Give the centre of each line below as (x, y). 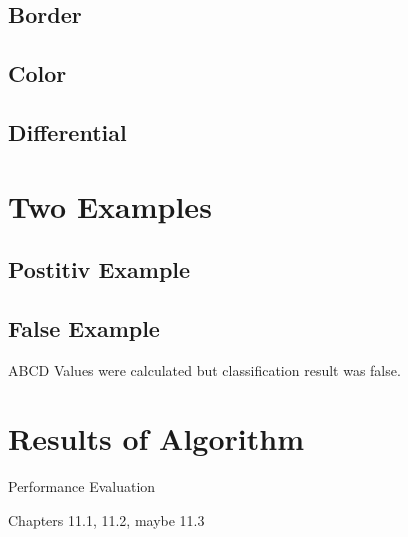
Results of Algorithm (156, 438)
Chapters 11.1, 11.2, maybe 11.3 (106, 520)
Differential (67, 131)
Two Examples (110, 205)
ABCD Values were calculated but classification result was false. (204, 369)
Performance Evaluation (82, 486)
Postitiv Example (99, 269)
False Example (84, 327)
